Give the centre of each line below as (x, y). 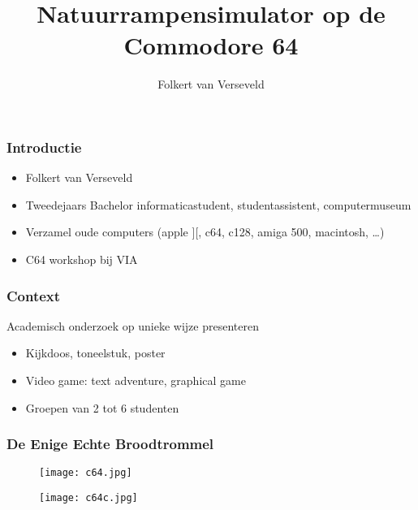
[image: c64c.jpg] (88, 498)
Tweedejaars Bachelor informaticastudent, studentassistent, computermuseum (218, 204)
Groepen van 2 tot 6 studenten (102, 407)
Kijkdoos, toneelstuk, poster (95, 353)
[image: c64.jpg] (86, 473)
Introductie (44, 147)
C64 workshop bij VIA (82, 259)
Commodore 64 (211, 45)
